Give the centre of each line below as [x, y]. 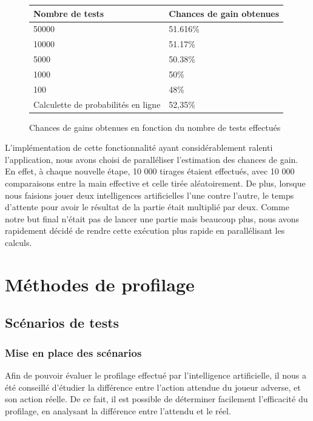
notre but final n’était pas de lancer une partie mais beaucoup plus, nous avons [152, 218]
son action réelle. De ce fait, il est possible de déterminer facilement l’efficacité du [156, 399]
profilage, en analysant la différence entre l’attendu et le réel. [118, 410]
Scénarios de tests [62, 323]
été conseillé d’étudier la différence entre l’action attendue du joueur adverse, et [153, 387]
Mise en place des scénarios [73, 352]
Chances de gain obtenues [224, 13]
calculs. [19, 242]
